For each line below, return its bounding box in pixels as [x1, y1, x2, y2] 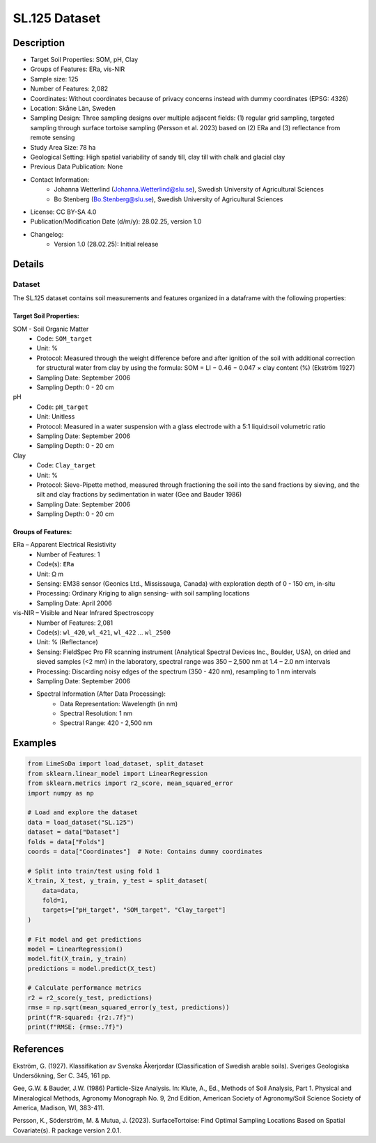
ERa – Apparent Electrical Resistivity [13, 541, 116, 549]
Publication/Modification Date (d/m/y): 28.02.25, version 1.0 [30, 217, 202, 226]
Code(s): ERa [36, 560, 75, 568]
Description [13, 37, 65, 49]
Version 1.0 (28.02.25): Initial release [54, 240, 159, 249]
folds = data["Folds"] [27, 838, 105, 846]
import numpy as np [27, 789, 94, 797]
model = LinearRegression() [27, 944, 123, 953]
